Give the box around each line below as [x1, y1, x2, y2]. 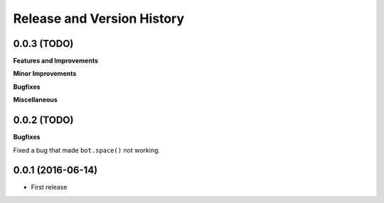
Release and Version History [13, 11, 185, 26]
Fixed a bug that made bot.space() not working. [13, 146, 160, 154]
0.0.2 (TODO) [13, 114, 74, 126]
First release [31, 183, 68, 192]
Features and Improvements [13, 57, 99, 65]
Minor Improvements [13, 70, 77, 78]
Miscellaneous [13, 96, 58, 104]
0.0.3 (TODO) [13, 38, 74, 50]
